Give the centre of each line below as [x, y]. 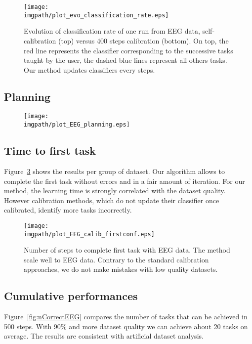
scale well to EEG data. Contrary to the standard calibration [116, 259]
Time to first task [50, 150]
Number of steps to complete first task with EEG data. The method [127, 250]
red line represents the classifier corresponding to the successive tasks [128, 50]
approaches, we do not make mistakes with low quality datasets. [121, 269]
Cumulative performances [71, 296]
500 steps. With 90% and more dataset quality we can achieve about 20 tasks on [126, 326]
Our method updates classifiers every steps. [89, 69]
